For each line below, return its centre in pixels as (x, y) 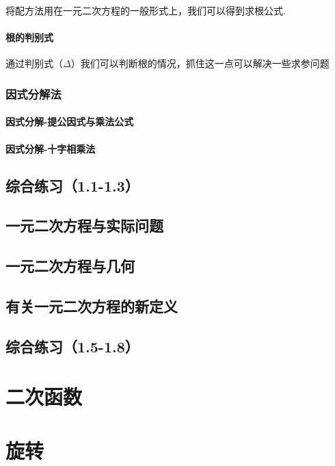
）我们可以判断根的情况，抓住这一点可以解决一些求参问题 (200, 63)
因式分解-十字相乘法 (51, 148)
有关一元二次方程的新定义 (92, 306)
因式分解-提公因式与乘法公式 (70, 121)
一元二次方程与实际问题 (84, 225)
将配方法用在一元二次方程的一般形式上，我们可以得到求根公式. (146, 10)
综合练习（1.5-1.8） (72, 346)
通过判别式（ (34, 63)
